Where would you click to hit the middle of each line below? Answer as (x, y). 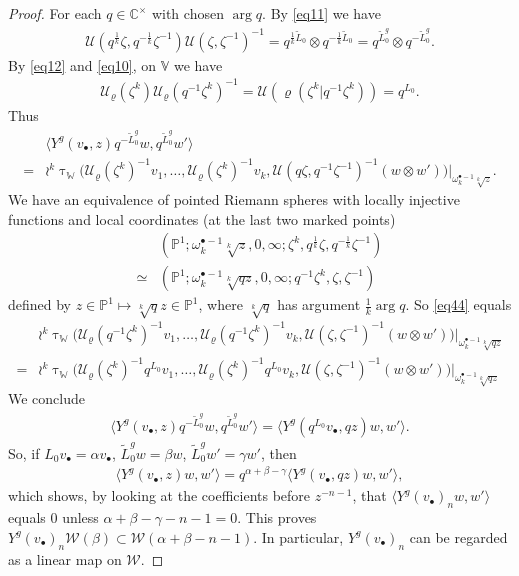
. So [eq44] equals (458, 304)
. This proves (277, 517)
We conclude (46, 398)
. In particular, (298, 536)
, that (369, 495)
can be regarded (458, 536)
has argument (319, 304)
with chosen (187, 13)
